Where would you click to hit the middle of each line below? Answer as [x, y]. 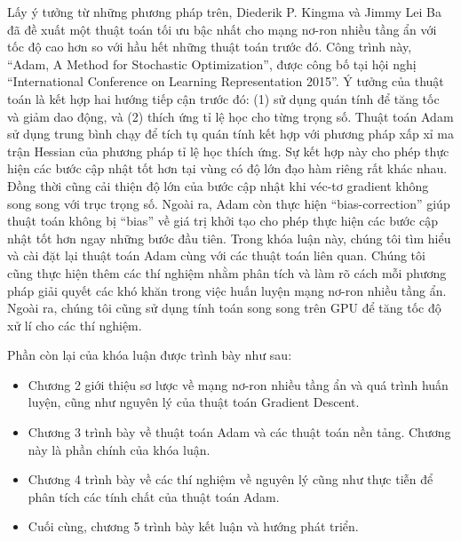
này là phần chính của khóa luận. [119, 449]
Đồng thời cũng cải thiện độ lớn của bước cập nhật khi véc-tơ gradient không [218, 185]
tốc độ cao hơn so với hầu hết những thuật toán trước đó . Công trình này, [210, 47]
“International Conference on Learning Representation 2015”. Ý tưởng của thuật [226, 81]
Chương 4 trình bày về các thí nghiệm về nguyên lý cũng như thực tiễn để [230, 479]
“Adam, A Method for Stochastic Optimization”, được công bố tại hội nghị [212, 64]
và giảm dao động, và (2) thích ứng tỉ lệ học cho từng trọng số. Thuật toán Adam [230, 116]
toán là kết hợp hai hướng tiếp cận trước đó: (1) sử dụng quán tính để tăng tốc [223, 98]
